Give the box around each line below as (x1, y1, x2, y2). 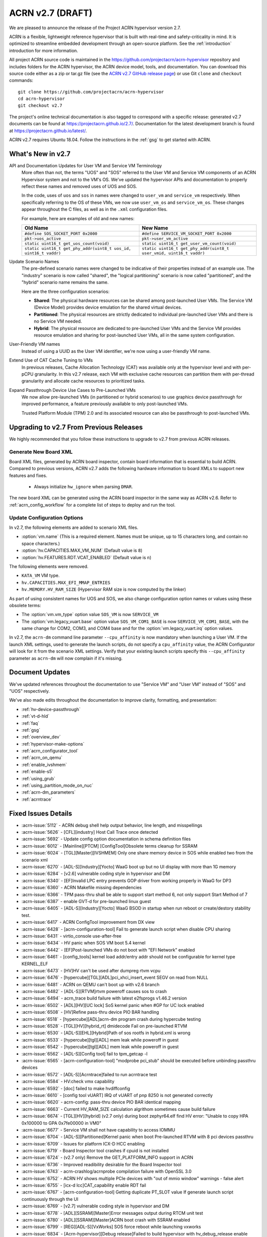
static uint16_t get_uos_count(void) (24, 241, 110, 246)
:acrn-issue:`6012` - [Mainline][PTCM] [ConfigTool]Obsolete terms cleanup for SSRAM (21, 843, 198, 849)
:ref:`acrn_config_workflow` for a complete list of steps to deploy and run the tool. (9, 502, 176, 508)
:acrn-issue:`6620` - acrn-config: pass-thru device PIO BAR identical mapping (21, 1099, 181, 1105)
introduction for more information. (9, 48, 79, 53)
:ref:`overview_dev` (21, 734, 61, 740)
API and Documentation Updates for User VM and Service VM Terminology (9, 162, 162, 168)
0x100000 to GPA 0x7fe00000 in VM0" (21, 1120, 101, 1126)
